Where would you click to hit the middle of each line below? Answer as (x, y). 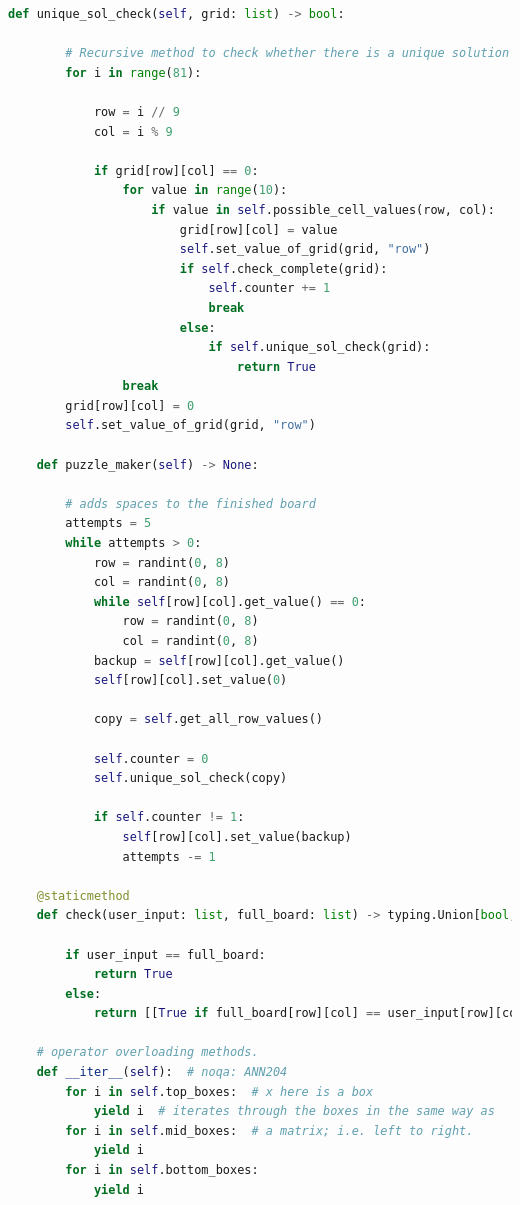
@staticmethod (83, 895)
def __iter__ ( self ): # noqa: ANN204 (162, 1072)
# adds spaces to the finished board (190, 503)
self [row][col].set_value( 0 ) (190, 680)
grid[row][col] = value (258, 229)
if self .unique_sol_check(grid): (319, 347)
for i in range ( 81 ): (133, 72)
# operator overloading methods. (147, 1052)
